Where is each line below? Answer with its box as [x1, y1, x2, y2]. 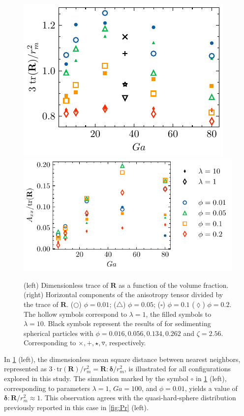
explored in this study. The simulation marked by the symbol [4, 373, 188, 384]
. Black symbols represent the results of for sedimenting [43, 318, 211, 329]
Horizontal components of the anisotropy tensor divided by [45, 289, 223, 300]
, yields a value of [184, 383, 238, 393]
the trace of [24, 299, 59, 309]
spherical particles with [24, 328, 93, 338]
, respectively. [105, 337, 146, 348]
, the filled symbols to [146, 308, 212, 319]
